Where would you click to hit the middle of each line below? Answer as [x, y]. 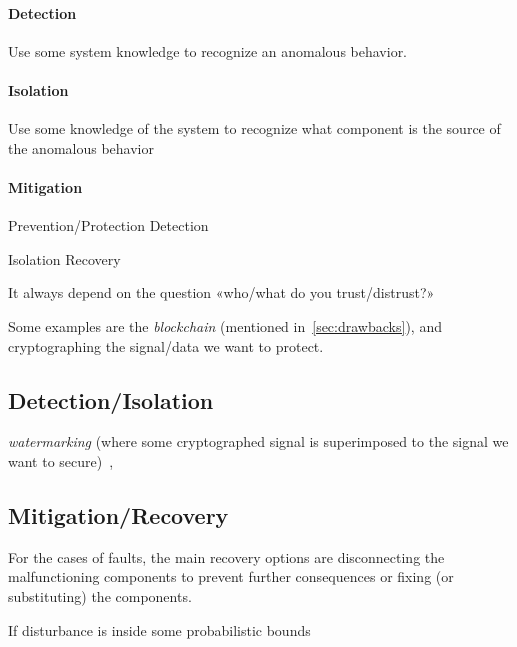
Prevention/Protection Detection [108, 225]
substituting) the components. [100, 595]
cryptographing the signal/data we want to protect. [166, 345]
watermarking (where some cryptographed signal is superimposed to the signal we [258, 441]
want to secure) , [61, 460]
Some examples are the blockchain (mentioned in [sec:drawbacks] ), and [225, 325]
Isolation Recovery [64, 258]
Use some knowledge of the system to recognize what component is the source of [254, 128]
